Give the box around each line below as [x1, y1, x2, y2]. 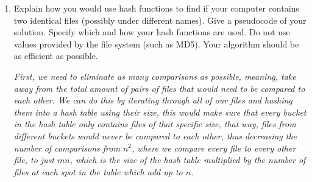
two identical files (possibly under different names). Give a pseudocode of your [13, 13, 307, 26]
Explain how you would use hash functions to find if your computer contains [13, 2, 299, 14]
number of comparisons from [13, 141, 120, 154]
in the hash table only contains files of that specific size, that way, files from [13, 117, 296, 130]
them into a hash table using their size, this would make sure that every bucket [13, 105, 307, 118]
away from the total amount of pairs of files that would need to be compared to [13, 82, 305, 94]
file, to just [13, 153, 55, 166]
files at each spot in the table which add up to [13, 165, 183, 178]
